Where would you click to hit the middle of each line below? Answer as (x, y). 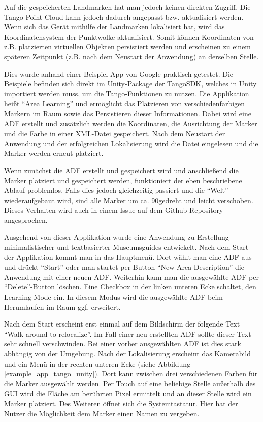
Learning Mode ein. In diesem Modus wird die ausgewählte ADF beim (114, 297)
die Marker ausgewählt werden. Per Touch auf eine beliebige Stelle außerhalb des (130, 383)
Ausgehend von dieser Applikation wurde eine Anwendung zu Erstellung (117, 237)
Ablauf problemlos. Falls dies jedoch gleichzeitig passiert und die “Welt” (116, 190)
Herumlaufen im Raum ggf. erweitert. (62, 306)
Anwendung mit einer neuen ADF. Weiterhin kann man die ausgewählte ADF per (131, 277)
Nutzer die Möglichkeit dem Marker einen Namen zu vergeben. (102, 413)
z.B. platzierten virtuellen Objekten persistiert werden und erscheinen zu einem (127, 46)
